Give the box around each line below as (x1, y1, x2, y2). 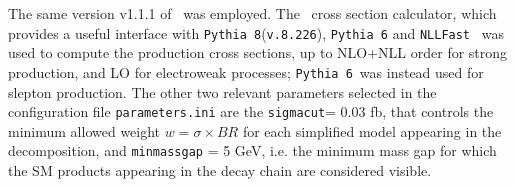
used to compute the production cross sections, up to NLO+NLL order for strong (8, 42, 508, 63)
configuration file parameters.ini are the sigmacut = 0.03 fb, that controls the (8, 101, 494, 122)
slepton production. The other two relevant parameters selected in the (8, 81, 437, 102)
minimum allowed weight (8, 120, 161, 141)
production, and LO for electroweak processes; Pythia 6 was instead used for (8, 61, 484, 82)
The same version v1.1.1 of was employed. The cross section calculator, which (8, 3, 497, 23)
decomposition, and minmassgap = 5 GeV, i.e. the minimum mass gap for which (8, 140, 497, 161)
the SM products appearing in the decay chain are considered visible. (8, 160, 432, 180)
